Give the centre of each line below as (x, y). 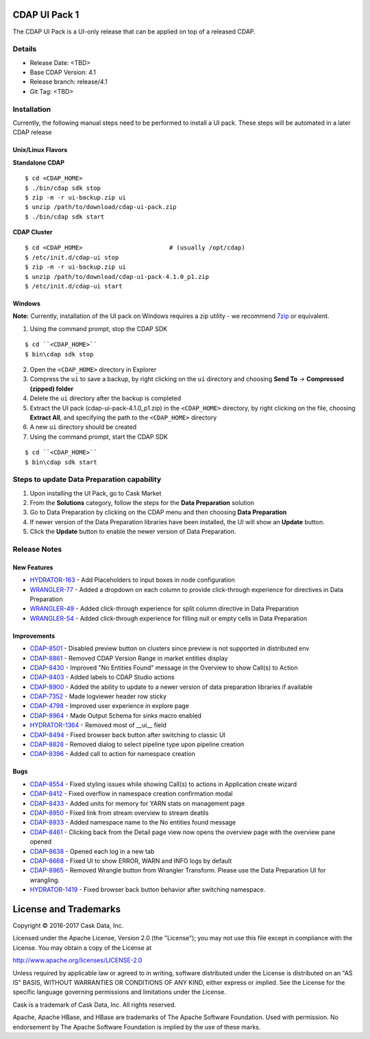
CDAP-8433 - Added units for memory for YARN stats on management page (137, 803)
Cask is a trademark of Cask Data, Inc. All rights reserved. (94, 1005)
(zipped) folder (52, 389)
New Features (33, 567)
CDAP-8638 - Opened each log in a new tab (92, 851)
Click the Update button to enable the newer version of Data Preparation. (133, 532)
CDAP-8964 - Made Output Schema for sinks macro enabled (116, 716)
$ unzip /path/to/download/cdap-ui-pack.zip (101, 207)
